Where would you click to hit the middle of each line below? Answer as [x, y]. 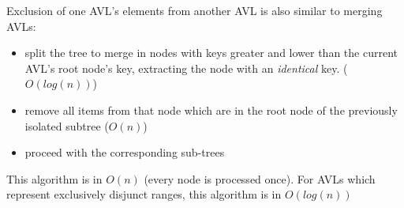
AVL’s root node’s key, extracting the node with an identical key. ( [186, 68]
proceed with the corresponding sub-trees [125, 152]
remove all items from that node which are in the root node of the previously [211, 110]
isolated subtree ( [67, 125]
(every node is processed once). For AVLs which [260, 178]
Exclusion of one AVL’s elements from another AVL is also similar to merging [195, 10]
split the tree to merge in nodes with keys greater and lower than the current [211, 53]
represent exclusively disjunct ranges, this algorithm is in [144, 194]
